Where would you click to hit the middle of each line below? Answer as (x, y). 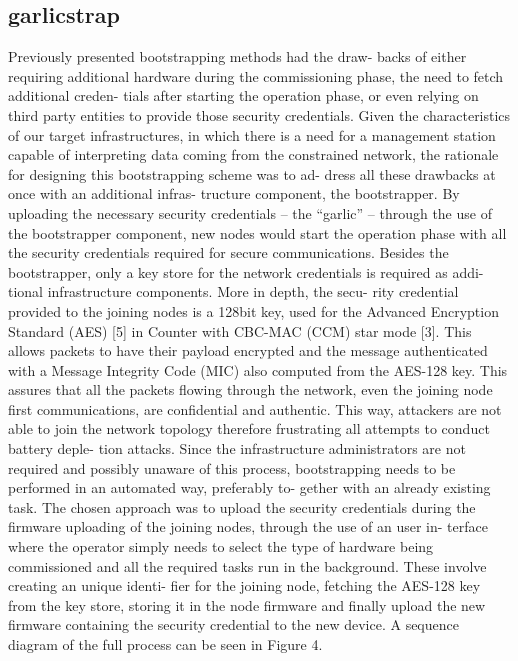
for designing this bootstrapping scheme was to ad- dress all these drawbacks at (252, 173)
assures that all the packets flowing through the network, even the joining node (250, 389)
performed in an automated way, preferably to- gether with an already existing (249, 487)
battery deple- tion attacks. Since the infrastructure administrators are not (237, 448)
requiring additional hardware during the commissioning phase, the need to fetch (256, 75)
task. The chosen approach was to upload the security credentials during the (242, 506)
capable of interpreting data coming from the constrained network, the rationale (253, 154)
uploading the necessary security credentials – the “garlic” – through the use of (250, 212)
